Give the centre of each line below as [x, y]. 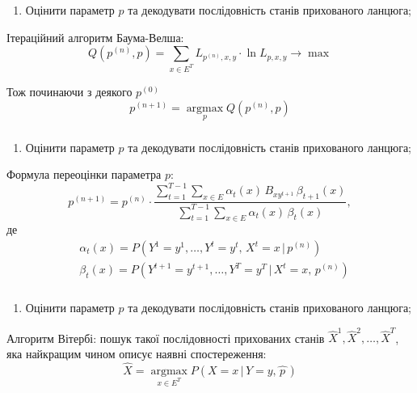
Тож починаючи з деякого [69, 91]
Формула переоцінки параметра [84, 174]
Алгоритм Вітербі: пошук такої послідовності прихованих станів [166, 338]
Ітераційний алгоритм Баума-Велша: [95, 37]
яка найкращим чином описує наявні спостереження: [137, 353]
